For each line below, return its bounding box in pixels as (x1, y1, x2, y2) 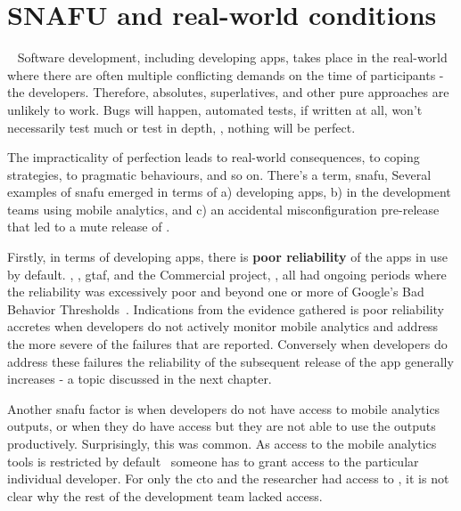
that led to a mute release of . (7, 217, 170, 236)
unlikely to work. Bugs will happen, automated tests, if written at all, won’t (7, 100, 423, 118)
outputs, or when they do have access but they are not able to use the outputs (7, 417, 436, 435)
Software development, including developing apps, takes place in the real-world (17, 48, 448, 67)
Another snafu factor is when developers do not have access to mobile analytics (7, 399, 440, 418)
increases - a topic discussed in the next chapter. (7, 369, 272, 388)
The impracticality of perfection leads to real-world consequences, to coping (7, 148, 420, 166)
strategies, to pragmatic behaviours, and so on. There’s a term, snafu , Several (7, 165, 432, 183)
